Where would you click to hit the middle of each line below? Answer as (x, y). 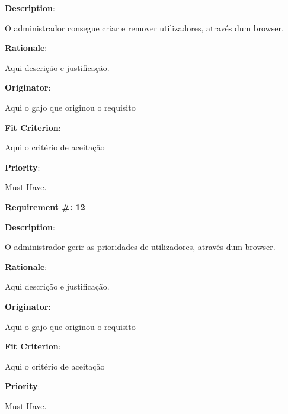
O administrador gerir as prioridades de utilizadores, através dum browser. (140, 247)
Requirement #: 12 (45, 206)
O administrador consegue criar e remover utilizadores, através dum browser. (144, 28)
